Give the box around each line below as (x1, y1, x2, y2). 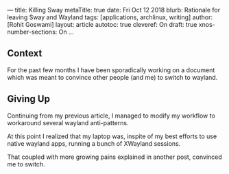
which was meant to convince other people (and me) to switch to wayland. (7, 73, 218, 81)
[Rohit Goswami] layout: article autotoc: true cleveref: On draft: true (7, 21, 197, 28)
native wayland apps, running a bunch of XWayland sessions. (7, 139, 181, 147)
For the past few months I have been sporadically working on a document (7, 65, 215, 74)
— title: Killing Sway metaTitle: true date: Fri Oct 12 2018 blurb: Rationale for (7, 6, 221, 14)
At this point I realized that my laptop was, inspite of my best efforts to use (7, 132, 217, 140)
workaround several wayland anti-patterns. (7, 118, 129, 127)
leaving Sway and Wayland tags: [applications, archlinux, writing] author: (7, 13, 213, 21)
